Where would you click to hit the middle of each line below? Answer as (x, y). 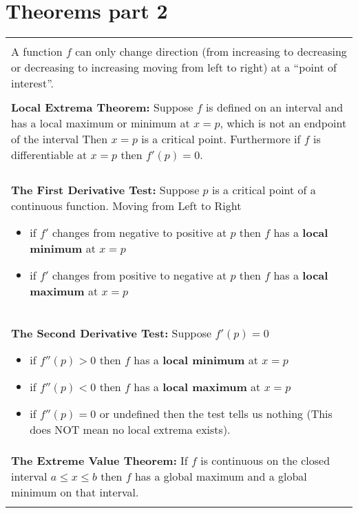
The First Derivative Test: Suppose (105, 190)
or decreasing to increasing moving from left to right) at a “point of (174, 67)
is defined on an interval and (274, 107)
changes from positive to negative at (140, 275)
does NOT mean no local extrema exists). (130, 430)
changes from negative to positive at (140, 233)
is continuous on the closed (265, 461)
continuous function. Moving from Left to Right (126, 206)
